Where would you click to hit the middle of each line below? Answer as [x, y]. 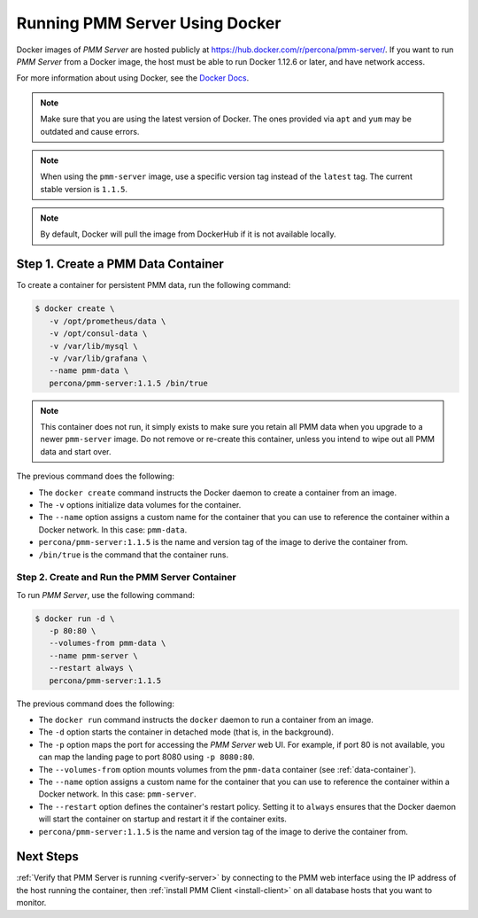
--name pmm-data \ [89, 371]
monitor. [31, 903]
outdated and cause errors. [90, 131]
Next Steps [47, 856]
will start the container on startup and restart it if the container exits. [163, 819]
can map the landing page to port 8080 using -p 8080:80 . [147, 757]
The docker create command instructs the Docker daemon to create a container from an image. [218, 493]
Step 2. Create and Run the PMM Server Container [126, 578]
